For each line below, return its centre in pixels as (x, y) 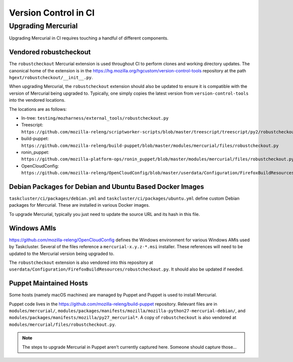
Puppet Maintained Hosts (48, 283)
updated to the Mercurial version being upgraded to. (62, 254)
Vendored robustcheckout (50, 52)
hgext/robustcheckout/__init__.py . (51, 78)
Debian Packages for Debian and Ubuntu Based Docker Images (107, 186)
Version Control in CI (52, 13)
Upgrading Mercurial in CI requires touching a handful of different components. (89, 38)
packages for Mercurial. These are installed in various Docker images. (79, 205)
